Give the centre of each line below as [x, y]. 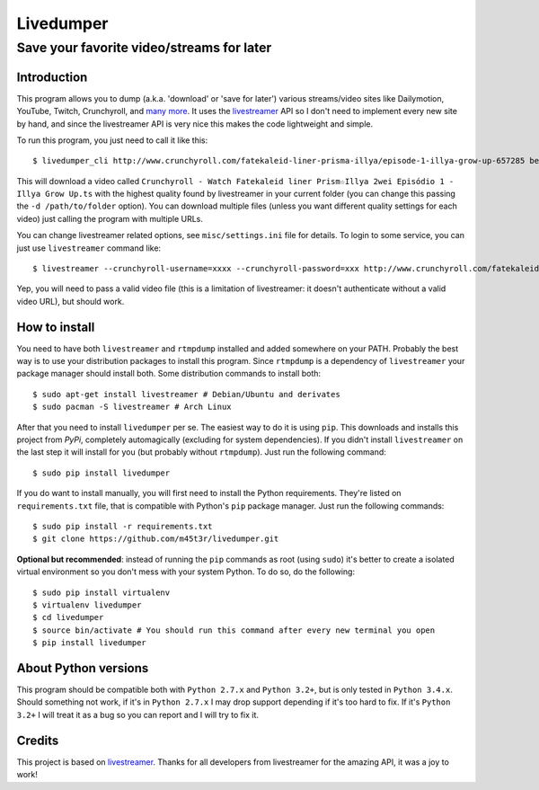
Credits [38, 740]
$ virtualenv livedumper [87, 605]
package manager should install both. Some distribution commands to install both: [169, 374]
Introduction [52, 77]
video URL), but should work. [71, 301]
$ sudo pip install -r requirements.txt [123, 526]
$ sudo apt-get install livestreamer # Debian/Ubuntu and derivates [186, 394]
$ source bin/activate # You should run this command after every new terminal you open [234, 630]
